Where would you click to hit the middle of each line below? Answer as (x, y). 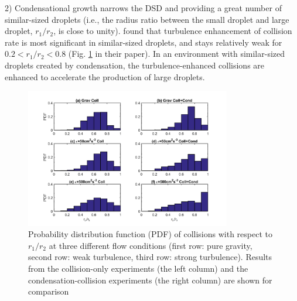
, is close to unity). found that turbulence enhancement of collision (173, 31)
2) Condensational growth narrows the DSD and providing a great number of (143, 8)
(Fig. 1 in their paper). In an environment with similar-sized (177, 54)
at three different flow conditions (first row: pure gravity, (151, 245)
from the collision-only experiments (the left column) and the (138, 268)
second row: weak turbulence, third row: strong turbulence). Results (150, 257)
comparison (49, 291)
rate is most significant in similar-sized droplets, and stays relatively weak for (144, 42)
